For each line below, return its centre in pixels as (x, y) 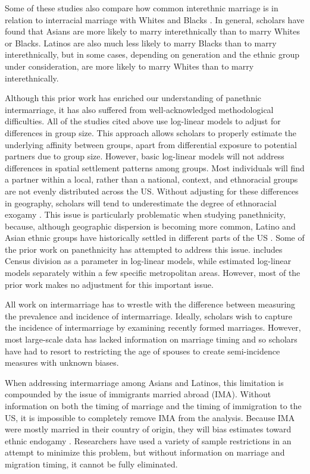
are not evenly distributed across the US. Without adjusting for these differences (152, 191)
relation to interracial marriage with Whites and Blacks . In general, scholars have (155, 19)
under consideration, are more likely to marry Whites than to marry (129, 66)
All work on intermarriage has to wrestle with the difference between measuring (150, 304)
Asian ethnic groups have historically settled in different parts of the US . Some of (155, 238)
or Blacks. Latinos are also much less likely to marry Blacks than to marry (141, 43)
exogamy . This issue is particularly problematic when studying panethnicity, (145, 214)
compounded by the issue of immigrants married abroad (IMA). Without (138, 394)
